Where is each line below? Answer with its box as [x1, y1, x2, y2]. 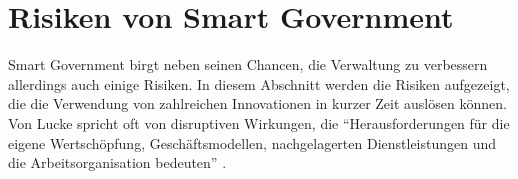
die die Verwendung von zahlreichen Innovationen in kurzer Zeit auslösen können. [8, 93, 507, 114]
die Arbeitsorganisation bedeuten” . [8, 152, 227, 173]
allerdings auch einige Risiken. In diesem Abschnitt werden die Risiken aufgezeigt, [8, 73, 510, 94]
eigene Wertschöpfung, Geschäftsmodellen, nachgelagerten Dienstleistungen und [8, 132, 497, 153]
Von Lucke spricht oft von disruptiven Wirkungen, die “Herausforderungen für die [8, 112, 510, 133]
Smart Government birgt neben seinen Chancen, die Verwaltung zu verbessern [8, 54, 488, 75]
